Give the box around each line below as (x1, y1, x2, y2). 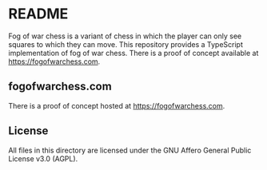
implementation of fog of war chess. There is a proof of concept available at (8, 48, 259, 57)
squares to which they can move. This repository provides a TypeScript (8, 39, 244, 49)
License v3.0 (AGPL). (8, 153, 78, 164)
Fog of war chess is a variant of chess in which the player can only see (8, 31, 242, 41)
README (8, 5, 69, 23)
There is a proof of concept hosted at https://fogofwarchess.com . (8, 101, 225, 110)
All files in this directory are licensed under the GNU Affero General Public (8, 145, 252, 155)
